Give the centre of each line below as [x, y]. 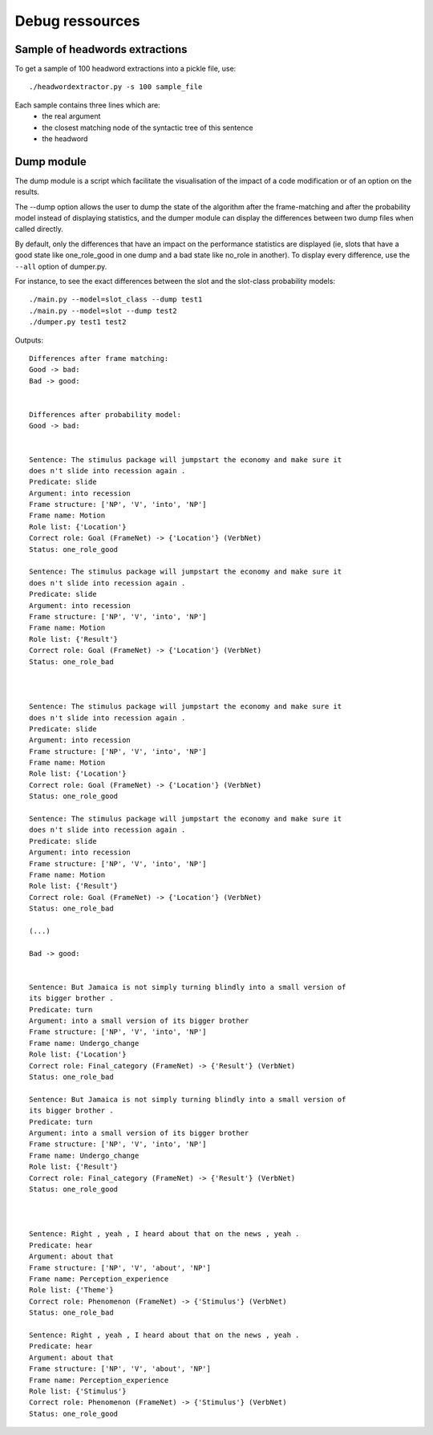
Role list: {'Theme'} [71, 1290]
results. [27, 192]
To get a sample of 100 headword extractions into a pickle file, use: [125, 69]
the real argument [71, 116]
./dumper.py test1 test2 [78, 322]
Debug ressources [77, 21]
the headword [65, 139]
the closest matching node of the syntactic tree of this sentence [148, 128]
